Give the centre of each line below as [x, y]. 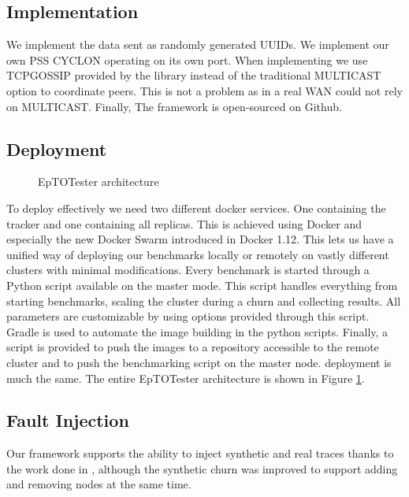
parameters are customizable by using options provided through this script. [188, 316]
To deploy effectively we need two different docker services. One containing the [196, 208]
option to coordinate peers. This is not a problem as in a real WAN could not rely [204, 90]
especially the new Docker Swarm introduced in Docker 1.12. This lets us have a [200, 239]
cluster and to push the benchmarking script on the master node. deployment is [199, 362]
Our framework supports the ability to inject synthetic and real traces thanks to [200, 453]
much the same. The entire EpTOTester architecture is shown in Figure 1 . [186, 378]
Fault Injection [68, 420]
